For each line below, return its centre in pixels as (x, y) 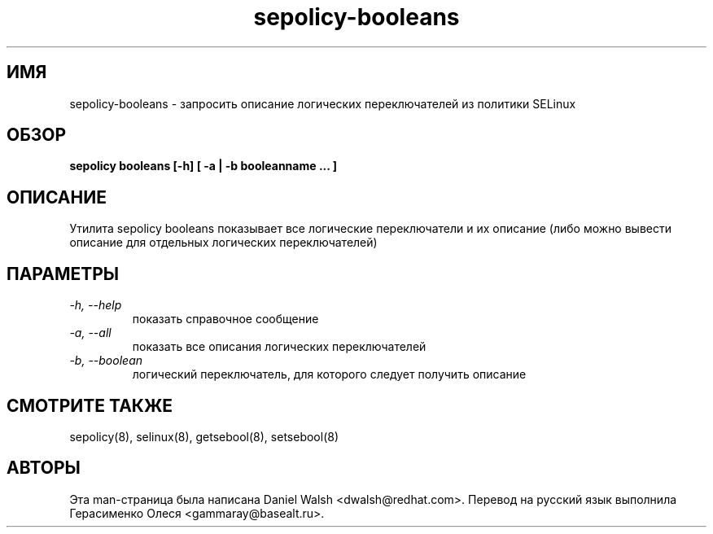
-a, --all (90, 333)
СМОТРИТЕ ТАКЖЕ (90, 405)
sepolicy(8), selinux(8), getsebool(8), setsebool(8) (204, 436)
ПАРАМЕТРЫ (63, 274)
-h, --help (96, 305)
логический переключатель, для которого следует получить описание (329, 374)
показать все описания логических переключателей (279, 347)
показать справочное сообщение (225, 319)
